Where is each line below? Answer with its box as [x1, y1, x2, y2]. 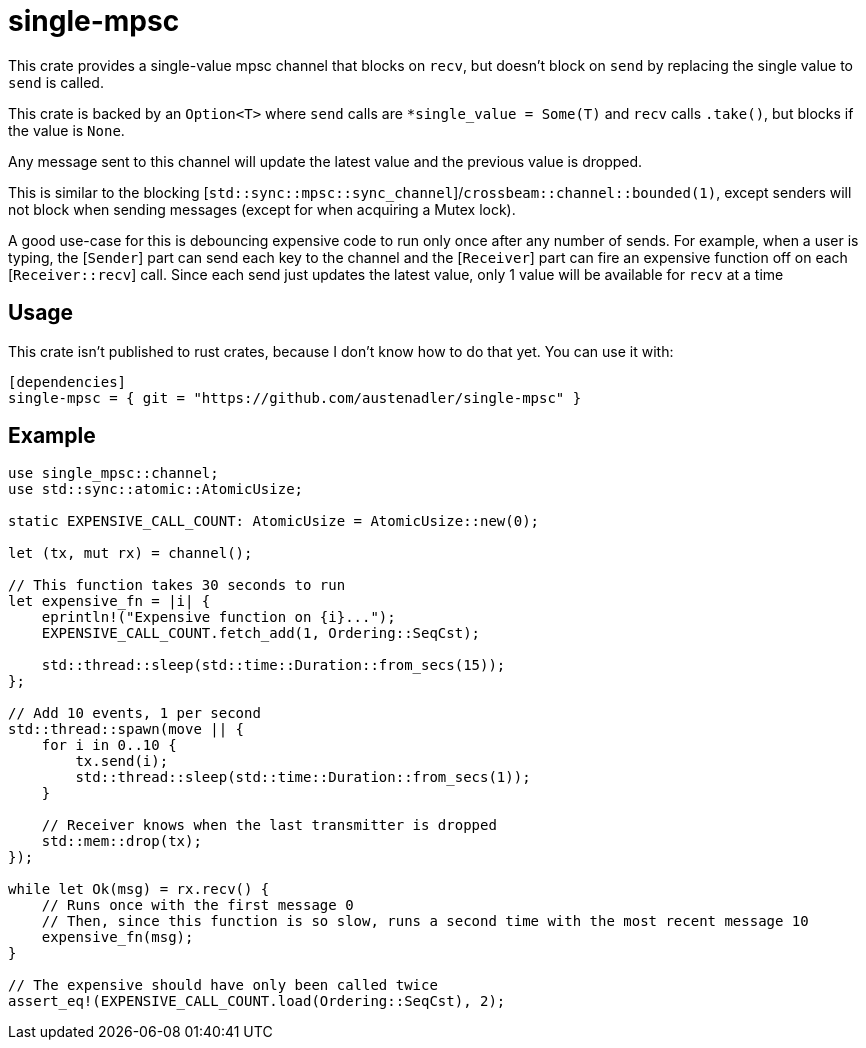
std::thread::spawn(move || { [8, 721, 245, 738]
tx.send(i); [75, 753, 169, 770]
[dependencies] [8, 373, 127, 390]
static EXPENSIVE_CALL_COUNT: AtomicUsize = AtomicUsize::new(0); [8, 513, 540, 530]
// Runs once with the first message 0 [41, 897, 354, 914]
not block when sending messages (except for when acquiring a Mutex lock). [8, 200, 516, 218]
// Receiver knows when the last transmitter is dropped [41, 817, 497, 834]
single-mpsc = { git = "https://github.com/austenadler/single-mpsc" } [8, 389, 582, 406]
